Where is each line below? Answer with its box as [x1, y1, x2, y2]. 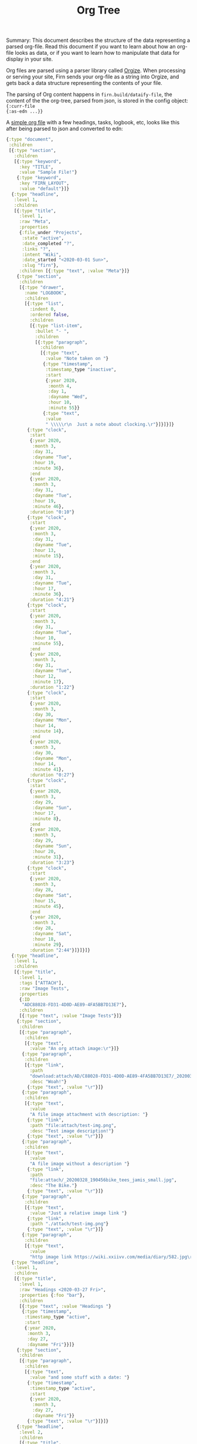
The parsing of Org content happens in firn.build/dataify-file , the [6, 91, 172, 98]
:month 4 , [47, 383, 72, 389]
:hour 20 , [32, 848, 57, 854]
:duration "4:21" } [29, 596, 75, 603]
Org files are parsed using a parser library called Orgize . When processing [6, 67, 186, 74]
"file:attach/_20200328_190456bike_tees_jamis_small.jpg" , [29, 1177, 177, 1183]
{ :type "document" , [6, 137, 54, 143]
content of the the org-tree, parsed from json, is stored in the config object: [6, 97, 189, 104]
